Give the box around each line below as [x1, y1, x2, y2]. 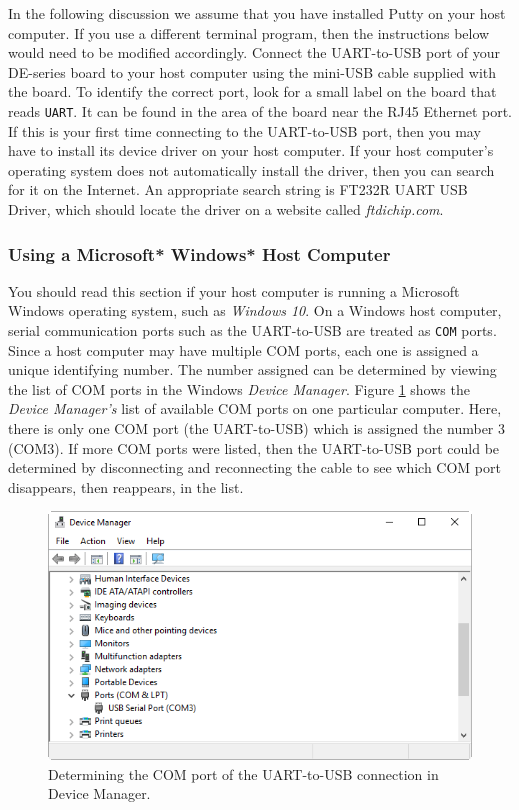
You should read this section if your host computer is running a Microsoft [8, 280, 460, 301]
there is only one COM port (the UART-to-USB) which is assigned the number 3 [8, 418, 506, 439]
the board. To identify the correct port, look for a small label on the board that [8, 81, 497, 102]
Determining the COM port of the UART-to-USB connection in [48, 763, 439, 784]
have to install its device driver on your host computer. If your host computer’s [8, 140, 494, 161]
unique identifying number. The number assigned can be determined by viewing [8, 359, 497, 380]
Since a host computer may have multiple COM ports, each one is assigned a [8, 339, 479, 360]
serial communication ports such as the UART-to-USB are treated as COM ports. [8, 320, 497, 340]
